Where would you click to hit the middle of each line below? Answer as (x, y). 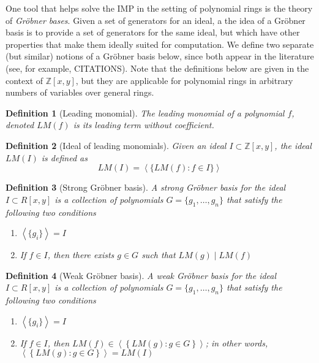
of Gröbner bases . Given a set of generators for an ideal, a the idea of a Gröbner (156, 20)
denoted (20, 125)
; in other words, (237, 342)
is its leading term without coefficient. (144, 125)
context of (24, 80)
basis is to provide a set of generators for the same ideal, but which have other (153, 32)
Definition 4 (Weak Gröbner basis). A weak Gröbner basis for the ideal (141, 275)
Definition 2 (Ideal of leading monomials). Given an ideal (116, 145)
